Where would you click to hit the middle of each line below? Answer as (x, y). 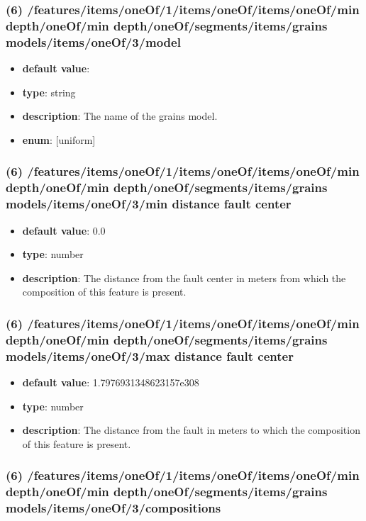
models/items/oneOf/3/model (93, 41)
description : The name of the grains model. (120, 116)
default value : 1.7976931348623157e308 (111, 382)
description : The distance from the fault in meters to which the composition (191, 430)
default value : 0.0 (64, 230)
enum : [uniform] (59, 139)
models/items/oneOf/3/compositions (113, 508)
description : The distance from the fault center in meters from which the (184, 278)
